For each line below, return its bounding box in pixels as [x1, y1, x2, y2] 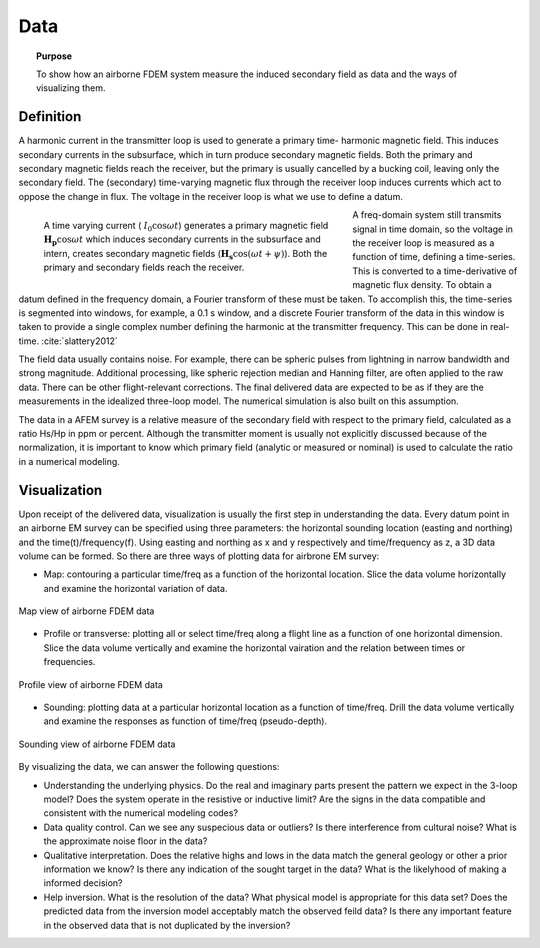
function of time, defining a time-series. [352, 251, 516, 263]
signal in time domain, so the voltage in [352, 223, 514, 235]
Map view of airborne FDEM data [18, 605, 155, 617]
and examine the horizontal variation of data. [43, 582, 228, 594]
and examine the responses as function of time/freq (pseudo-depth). [43, 715, 328, 727]
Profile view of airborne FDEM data [18, 678, 164, 690]
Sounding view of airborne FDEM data [18, 738, 176, 750]
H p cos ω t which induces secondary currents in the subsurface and [43, 233, 321, 248]
